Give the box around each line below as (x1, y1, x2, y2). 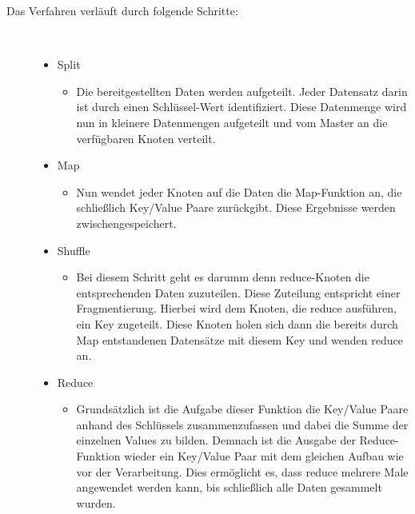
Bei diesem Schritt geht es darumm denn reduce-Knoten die (76, 269, 369, 285)
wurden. (76, 494, 116, 511)
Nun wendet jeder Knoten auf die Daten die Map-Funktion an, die (76, 183, 402, 200)
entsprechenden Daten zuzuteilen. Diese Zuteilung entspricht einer (76, 284, 401, 301)
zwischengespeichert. (76, 214, 177, 231)
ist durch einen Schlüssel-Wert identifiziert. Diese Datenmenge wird (76, 98, 407, 115)
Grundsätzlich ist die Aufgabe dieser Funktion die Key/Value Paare (76, 400, 409, 417)
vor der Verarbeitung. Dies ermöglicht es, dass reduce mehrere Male (76, 463, 409, 480)
